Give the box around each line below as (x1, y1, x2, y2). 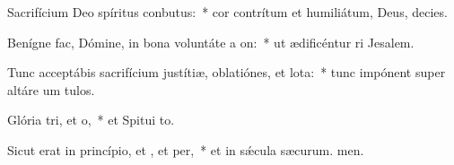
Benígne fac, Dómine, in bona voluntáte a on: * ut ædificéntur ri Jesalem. (7, 32, 415, 51)
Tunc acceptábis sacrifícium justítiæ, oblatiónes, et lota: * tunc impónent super (7, 63, 446, 82)
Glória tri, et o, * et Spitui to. (7, 110, 175, 129)
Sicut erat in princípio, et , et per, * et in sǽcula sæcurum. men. (7, 140, 364, 159)
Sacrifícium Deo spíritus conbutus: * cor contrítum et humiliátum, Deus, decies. (7, 3, 448, 21)
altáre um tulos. (7, 80, 95, 99)
